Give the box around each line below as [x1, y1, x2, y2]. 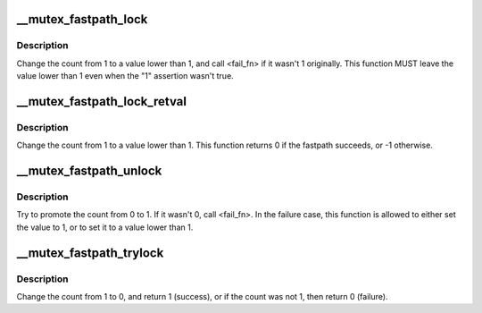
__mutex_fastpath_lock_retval [16, 94, 187, 109]
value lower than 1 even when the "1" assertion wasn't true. [16, 71, 234, 81]
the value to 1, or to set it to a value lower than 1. [16, 222, 194, 233]
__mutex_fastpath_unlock [16, 164, 162, 179]
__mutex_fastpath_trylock [16, 245, 164, 260]
